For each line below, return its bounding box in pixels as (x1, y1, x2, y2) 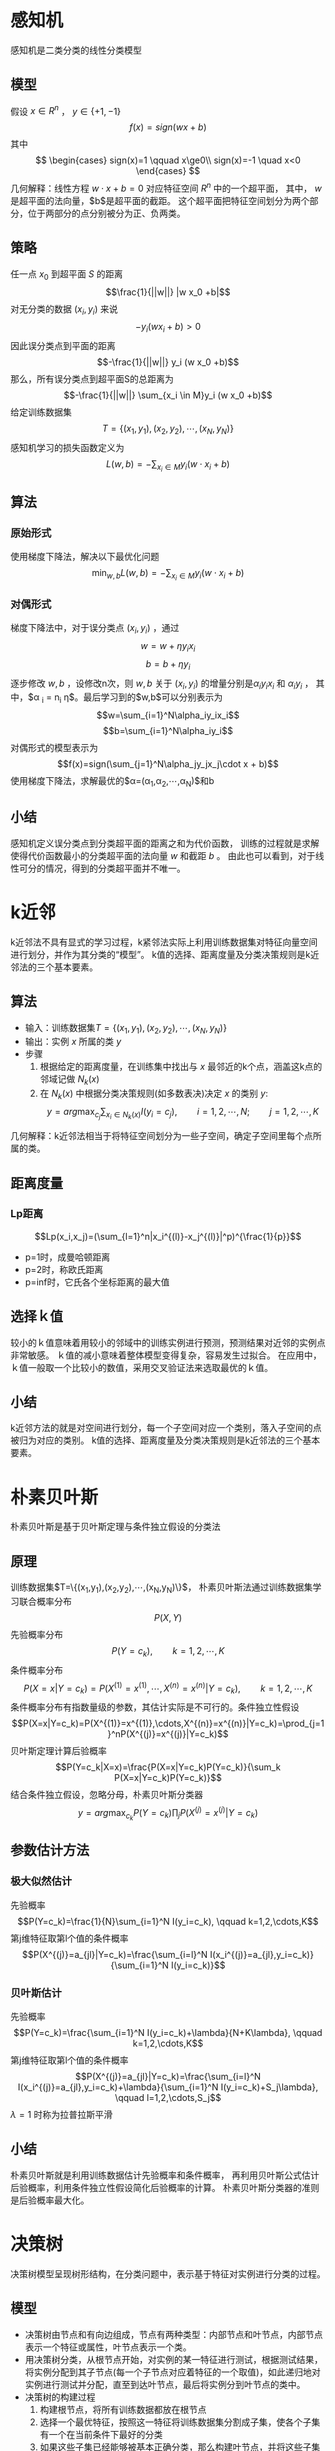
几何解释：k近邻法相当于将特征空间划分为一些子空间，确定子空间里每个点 (10, 1130, 313, 1142)
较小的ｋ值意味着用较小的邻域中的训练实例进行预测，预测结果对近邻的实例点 (10, 1336, 326, 1348)
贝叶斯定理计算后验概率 (10, 1745, 107, 1757)
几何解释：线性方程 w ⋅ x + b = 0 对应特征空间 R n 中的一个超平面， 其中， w (10, 181, 322, 195)
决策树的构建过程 (24, 2391, 96, 2403)
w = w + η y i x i (140, 640, 196, 654)
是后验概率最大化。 (10, 2194, 90, 2206)
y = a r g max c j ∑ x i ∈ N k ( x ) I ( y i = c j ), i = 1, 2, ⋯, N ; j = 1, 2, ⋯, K (46, 1106, 320, 1121)
